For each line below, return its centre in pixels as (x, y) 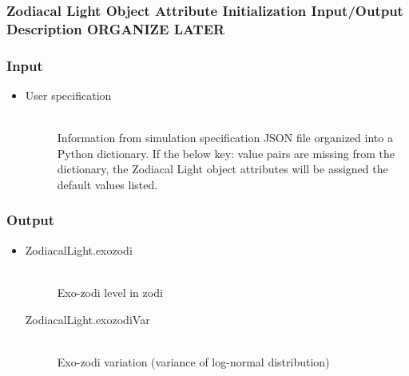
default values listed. (107, 184)
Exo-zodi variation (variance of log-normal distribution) (193, 361)
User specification (68, 95)
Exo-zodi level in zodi (110, 292)
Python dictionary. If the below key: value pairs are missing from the (226, 153)
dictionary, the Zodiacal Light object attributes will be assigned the (222, 169)
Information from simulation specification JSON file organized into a (225, 138)
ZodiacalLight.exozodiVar (87, 319)
